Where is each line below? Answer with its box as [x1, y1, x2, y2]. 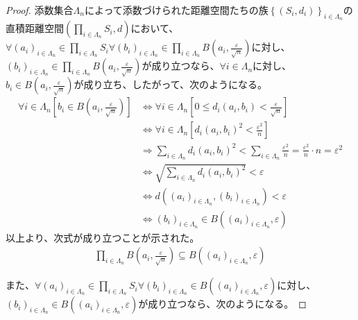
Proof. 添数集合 [6, 3, 74, 17]
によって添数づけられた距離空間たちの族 [84, 3, 268, 17]
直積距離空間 [6, 21, 64, 35]
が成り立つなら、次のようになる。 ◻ [138, 296, 307, 311]
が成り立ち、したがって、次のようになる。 [74, 77, 268, 92]
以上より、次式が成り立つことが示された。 [6, 230, 200, 244]
